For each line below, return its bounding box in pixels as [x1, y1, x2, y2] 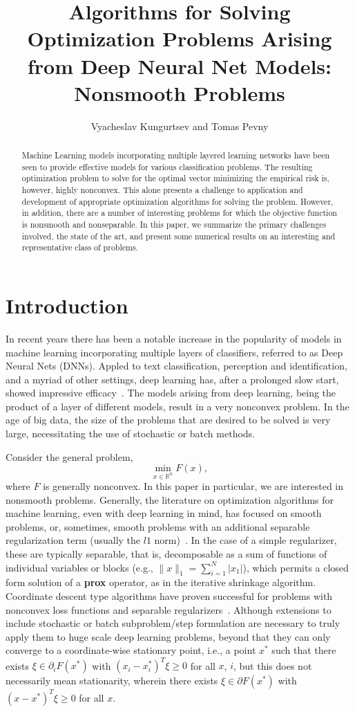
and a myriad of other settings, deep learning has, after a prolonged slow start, [6, 372, 339, 386]
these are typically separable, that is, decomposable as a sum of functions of [6, 547, 327, 561]
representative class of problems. [21, 241, 138, 253]
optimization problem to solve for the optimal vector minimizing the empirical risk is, [21, 172, 329, 184]
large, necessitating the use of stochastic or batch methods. [6, 426, 256, 441]
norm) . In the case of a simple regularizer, [154, 533, 337, 547]
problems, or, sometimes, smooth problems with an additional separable [6, 519, 310, 533]
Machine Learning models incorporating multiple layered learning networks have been [21, 149, 330, 161]
